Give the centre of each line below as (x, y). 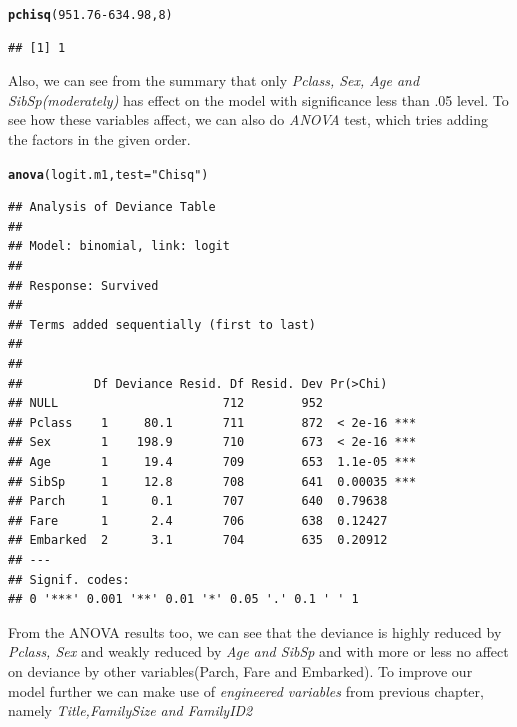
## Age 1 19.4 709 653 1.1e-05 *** (212, 462)
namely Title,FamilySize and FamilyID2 (130, 710)
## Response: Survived (83, 285)
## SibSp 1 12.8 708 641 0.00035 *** (212, 481)
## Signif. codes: (69, 579)
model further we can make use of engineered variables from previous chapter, (246, 690)
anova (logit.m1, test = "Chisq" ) (108, 174)
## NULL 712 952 (165, 403)
